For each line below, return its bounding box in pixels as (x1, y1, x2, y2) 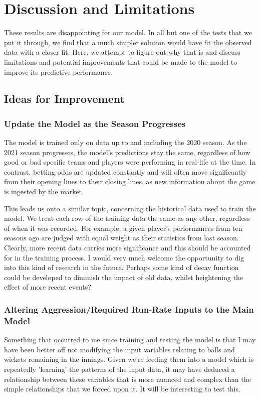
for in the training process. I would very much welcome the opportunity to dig (4, 252, 244, 262)
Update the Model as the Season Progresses (4, 117, 186, 129)
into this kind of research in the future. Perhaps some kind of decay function (4, 262, 239, 273)
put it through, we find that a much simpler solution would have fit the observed (4, 37, 252, 47)
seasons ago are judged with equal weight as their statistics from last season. (4, 232, 239, 243)
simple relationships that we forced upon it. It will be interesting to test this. (4, 383, 240, 394)
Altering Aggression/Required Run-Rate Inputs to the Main (4, 303, 254, 315)
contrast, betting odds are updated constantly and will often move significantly (4, 166, 247, 177)
